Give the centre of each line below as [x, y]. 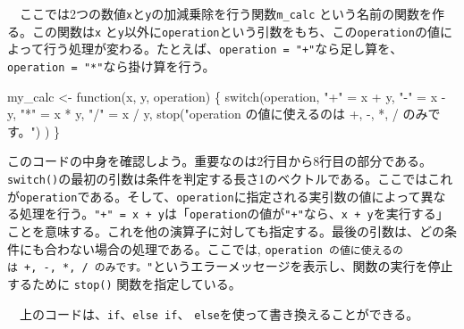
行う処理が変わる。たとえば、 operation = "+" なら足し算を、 [223, 49]
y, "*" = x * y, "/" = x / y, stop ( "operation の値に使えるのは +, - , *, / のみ [218, 114]
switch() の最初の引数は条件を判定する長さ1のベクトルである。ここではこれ [230, 178]
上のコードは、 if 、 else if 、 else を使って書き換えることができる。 [219, 313]
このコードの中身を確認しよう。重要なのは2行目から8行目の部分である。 [220, 161]
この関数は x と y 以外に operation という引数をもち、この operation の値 [236, 31]
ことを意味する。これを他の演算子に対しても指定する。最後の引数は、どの [226, 230]
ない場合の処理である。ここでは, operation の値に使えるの [236, 248]
